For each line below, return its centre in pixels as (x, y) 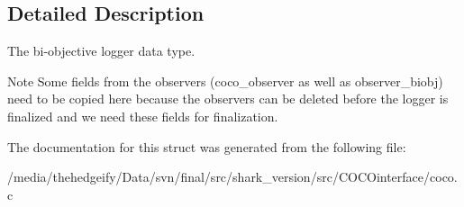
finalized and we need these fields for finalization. (143, 116)
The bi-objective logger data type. (101, 51)
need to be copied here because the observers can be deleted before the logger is (228, 99)
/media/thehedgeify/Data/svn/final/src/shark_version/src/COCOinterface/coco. (232, 177)
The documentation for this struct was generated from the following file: (207, 146)
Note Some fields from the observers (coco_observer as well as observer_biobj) (225, 81)
